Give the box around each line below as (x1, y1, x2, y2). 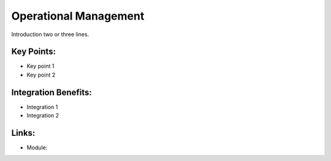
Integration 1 (26, 103, 58, 110)
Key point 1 (26, 62, 55, 70)
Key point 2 (26, 71, 56, 78)
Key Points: (11, 47, 56, 57)
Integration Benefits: (11, 87, 92, 97)
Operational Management (11, 9, 145, 23)
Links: (11, 127, 36, 138)
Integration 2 (26, 112, 59, 119)
